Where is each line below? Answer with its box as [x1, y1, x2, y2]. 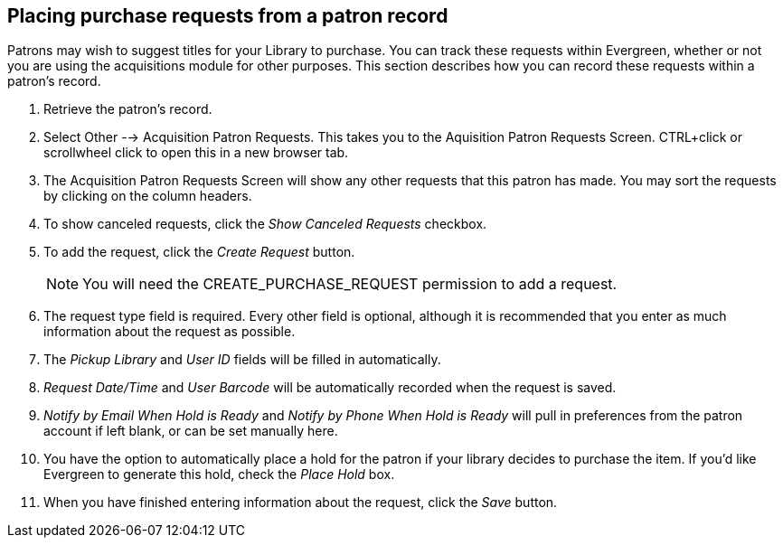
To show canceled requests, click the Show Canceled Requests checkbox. [43, 216, 487, 232]
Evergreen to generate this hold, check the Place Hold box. [43, 466, 395, 483]
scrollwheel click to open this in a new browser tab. [43, 145, 349, 161]
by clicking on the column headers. [43, 188, 252, 204]
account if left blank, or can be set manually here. [43, 423, 338, 439]
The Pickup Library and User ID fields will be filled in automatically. [43, 352, 441, 368]
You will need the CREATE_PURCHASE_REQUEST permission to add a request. [82, 275, 618, 294]
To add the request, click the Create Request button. [43, 244, 355, 260]
